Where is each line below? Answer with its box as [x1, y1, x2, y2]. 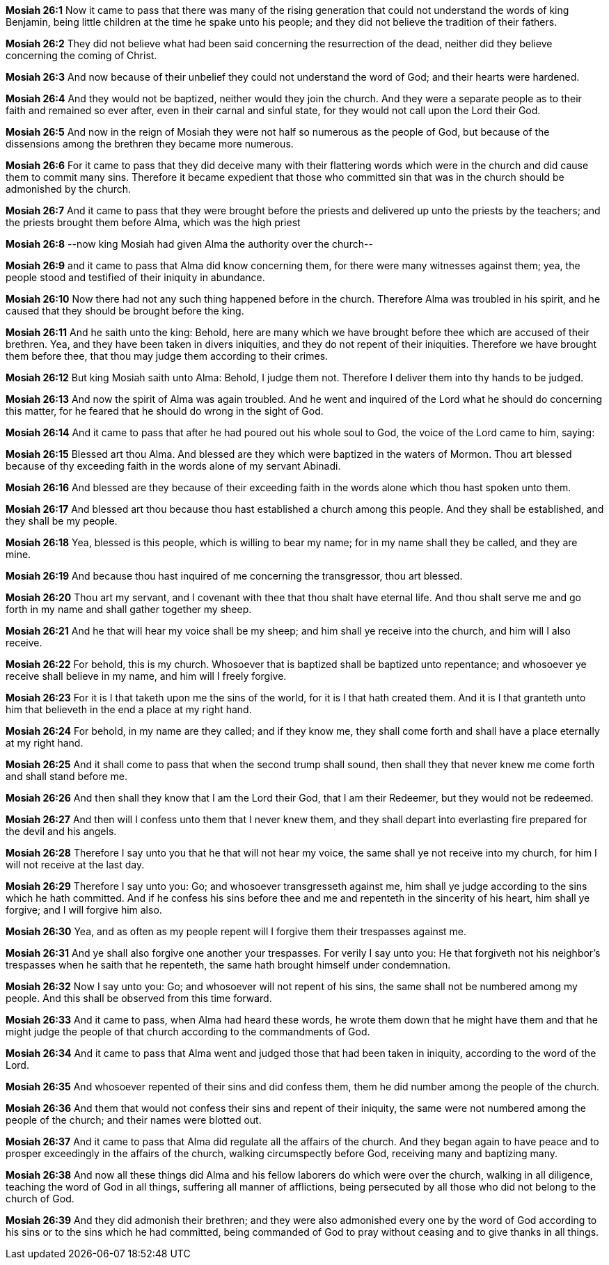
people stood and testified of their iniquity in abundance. [6, 271, 265, 283]
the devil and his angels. [6, 825, 117, 837]
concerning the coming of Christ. [6, 49, 157, 61]
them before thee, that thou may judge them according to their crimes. [6, 350, 329, 362]
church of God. [6, 1193, 74, 1204]
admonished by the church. [6, 183, 132, 195]
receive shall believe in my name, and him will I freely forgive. [6, 670, 287, 682]
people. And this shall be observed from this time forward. [6, 992, 272, 1004]
